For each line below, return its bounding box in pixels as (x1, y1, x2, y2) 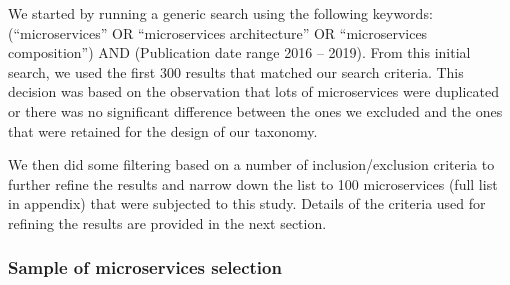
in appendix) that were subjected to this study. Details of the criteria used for (8, 193, 486, 214)
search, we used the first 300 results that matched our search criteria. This (8, 61, 464, 82)
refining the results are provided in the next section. (8, 212, 327, 233)
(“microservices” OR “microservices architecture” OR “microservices (8, 22, 428, 43)
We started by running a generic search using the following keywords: (8, 3, 433, 23)
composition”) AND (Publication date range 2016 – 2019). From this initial (8, 42, 471, 63)
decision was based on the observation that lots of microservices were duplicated (8, 81, 500, 102)
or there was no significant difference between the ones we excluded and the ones (8, 100, 503, 121)
